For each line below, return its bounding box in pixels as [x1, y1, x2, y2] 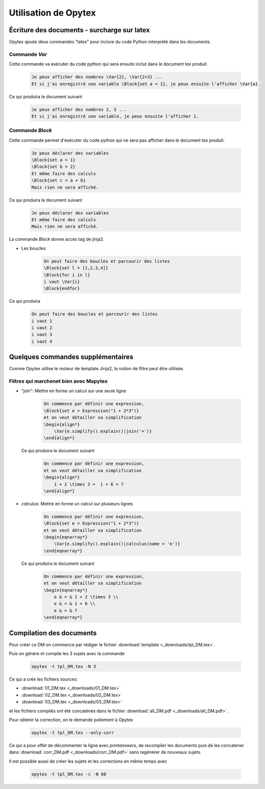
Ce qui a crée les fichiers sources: [9, 676, 78, 682]
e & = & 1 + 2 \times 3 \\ [54, 594, 119, 600]
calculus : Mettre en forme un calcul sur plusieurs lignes [21, 500, 133, 506]
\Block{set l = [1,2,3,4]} [43, 265, 108, 271]
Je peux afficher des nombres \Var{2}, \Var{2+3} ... [31, 74, 163, 80]
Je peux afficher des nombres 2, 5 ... [31, 106, 127, 112]
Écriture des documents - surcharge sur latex [9, 26, 150, 34]
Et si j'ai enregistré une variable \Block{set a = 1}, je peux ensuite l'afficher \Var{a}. [31, 81, 261, 86]
